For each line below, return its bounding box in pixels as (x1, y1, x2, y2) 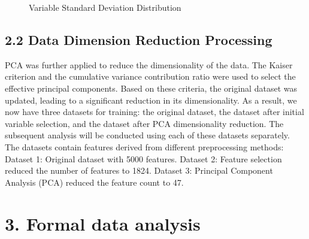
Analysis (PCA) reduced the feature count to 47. (5, 176, 184, 188)
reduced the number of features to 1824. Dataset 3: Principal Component (5, 164, 273, 177)
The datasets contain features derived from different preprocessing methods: (5, 140, 284, 153)
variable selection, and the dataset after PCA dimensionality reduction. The (5, 117, 284, 129)
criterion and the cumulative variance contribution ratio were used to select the (5, 70, 296, 83)
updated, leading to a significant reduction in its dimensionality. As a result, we (5, 93, 297, 106)
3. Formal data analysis (5, 211, 201, 235)
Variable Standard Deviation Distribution (29, 1, 181, 13)
